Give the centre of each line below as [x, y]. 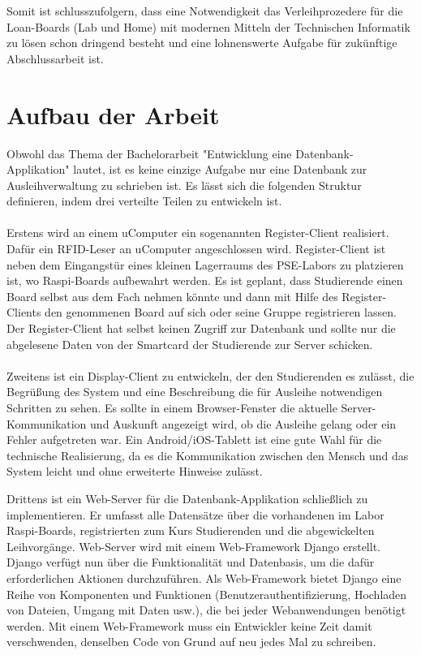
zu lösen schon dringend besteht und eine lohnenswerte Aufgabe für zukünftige [202, 43]
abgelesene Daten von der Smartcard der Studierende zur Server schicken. [190, 344]
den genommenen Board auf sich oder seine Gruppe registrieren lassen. [221, 312]
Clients [24, 312]
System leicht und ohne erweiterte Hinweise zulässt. [135, 471]
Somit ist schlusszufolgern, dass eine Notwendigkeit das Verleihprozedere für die [205, 11]
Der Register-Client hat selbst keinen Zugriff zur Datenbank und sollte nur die [201, 328]
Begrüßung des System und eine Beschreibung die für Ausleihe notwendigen [195, 392]
